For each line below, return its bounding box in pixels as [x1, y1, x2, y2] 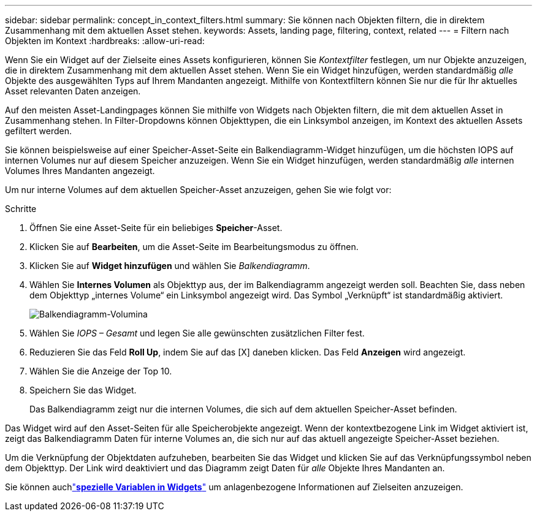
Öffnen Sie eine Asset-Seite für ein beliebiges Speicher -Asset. [29, 222, 283, 233]
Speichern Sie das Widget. [29, 385, 137, 395]
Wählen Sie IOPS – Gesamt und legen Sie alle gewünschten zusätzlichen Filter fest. [29, 328, 365, 338]
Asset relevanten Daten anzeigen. [5, 86, 141, 96]
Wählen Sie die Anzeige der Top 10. [29, 366, 172, 376]
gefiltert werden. [5, 126, 72, 136]
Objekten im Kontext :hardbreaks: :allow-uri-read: [5, 36, 205, 46]
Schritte [5, 203, 37, 214]
